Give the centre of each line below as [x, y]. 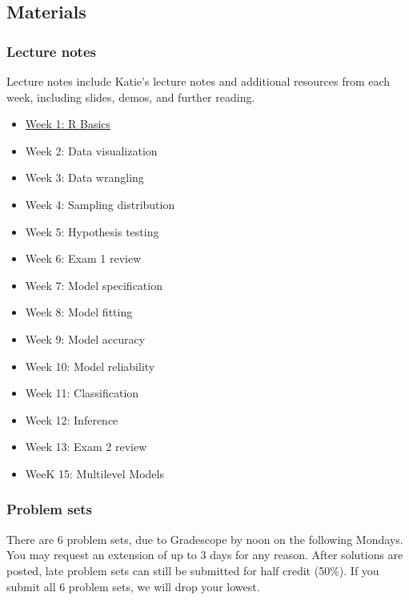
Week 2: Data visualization [91, 150]
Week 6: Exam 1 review [83, 258]
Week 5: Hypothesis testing [92, 231]
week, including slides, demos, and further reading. [131, 97]
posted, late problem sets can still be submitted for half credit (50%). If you [193, 570]
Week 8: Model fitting [79, 312]
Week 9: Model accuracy [85, 338]
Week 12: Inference [72, 419]
